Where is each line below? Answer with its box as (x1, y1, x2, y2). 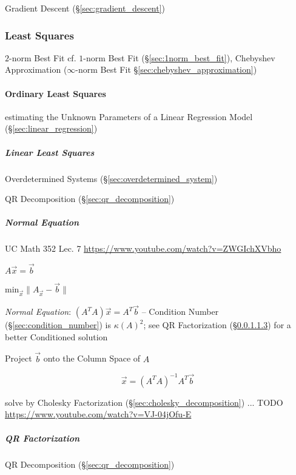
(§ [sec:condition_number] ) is (5, 318, 112, 331)
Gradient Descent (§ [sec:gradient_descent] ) (5, 2, 166, 14)
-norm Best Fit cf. (9, 51, 76, 64)
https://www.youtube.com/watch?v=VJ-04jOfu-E (5, 408, 192, 420)
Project (5, 352, 32, 365)
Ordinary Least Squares (5, 87, 106, 99)
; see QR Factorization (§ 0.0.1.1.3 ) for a (143, 318, 291, 331)
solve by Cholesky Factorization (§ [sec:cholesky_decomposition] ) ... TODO (5, 396, 283, 408)
